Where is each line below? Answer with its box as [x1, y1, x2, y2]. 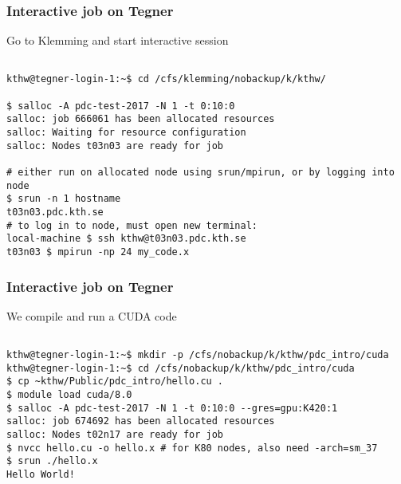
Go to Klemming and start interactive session [6, 32, 229, 49]
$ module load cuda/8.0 [6, 389, 132, 401]
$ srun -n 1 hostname [6, 193, 121, 205]
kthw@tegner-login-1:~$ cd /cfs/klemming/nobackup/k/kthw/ [6, 73, 326, 85]
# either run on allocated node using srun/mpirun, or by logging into [6, 167, 395, 179]
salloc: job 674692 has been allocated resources [6, 415, 275, 427]
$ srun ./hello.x [6, 455, 98, 467]
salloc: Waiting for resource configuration [6, 127, 246, 139]
